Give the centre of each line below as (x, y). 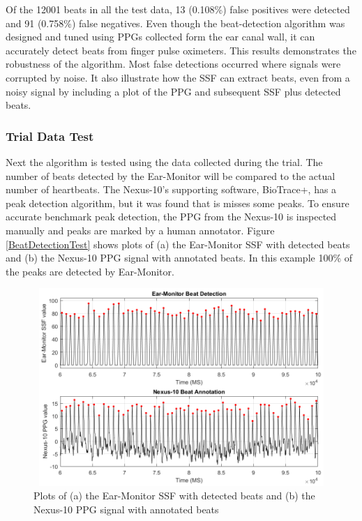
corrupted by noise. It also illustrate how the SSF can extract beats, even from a (178, 77)
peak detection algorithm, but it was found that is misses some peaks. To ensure (178, 203)
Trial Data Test (50, 136)
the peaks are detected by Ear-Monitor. (90, 271)
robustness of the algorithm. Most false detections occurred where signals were (173, 64)
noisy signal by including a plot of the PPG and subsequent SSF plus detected (173, 91)
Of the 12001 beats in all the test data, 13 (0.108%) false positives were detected (178, 9)
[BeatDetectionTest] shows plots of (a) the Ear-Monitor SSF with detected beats (178, 244)
